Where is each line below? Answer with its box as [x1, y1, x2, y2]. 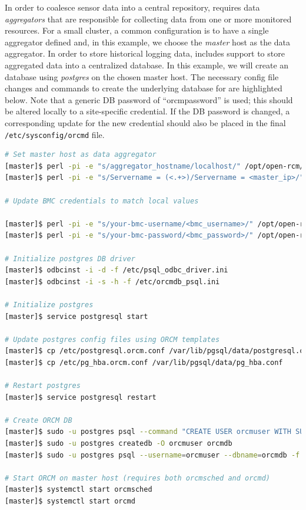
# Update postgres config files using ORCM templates [5, 335, 220, 344]
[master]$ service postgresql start [5, 312, 148, 321]
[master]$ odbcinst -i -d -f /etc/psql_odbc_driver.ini [5, 266, 228, 275]
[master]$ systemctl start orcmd [5, 497, 135, 505]
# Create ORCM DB [5, 416, 72, 425]
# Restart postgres [5, 381, 81, 390]
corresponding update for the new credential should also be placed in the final [5, 116, 286, 129]
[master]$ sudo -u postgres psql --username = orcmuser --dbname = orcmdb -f [5, 450, 300, 459]
